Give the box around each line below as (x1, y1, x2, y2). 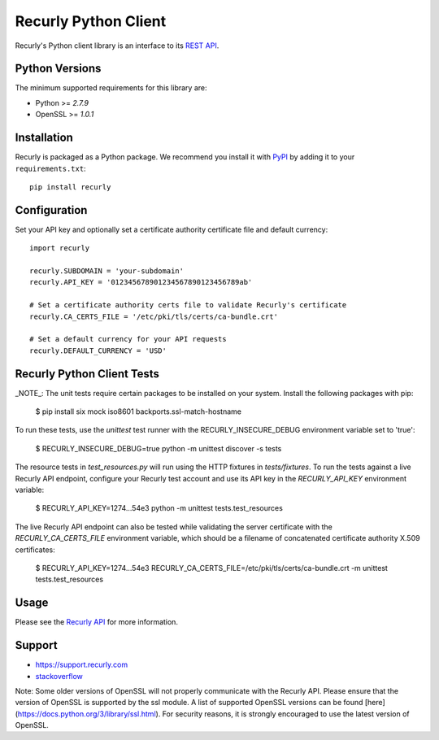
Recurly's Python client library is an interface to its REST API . (15, 41, 219, 50)
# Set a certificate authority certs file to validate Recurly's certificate (29, 301, 347, 310)
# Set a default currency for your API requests (29, 334, 227, 344)
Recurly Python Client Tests (15, 367, 160, 381)
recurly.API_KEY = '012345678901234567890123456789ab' (29, 277, 253, 287)
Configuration (15, 203, 88, 217)
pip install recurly (29, 182, 111, 191)
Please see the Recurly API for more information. (15, 617, 179, 627)
